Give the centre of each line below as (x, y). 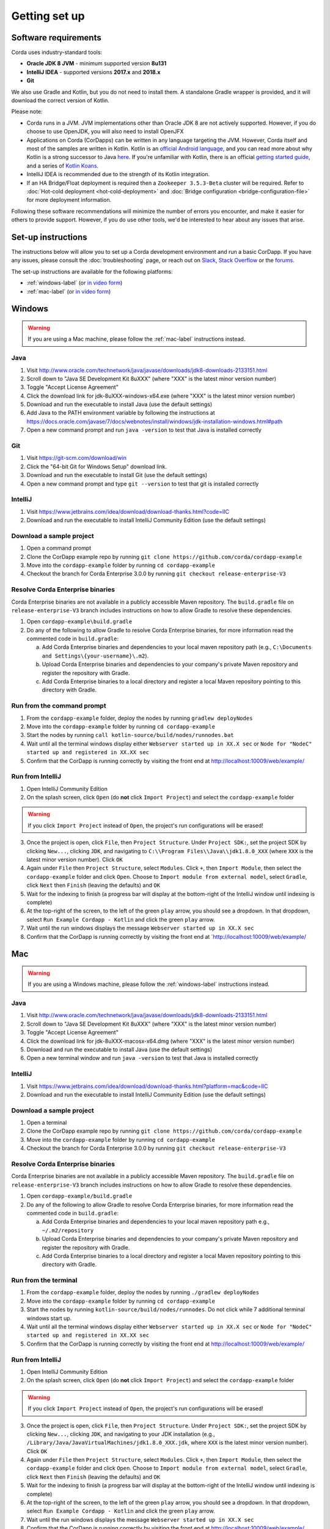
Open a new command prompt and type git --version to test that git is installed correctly (143, 484)
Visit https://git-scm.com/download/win (76, 458)
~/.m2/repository (68, 1230)
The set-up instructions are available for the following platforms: (92, 272)
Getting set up (48, 16)
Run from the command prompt (59, 706)
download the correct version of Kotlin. (61, 100)
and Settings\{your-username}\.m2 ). (95, 656)
